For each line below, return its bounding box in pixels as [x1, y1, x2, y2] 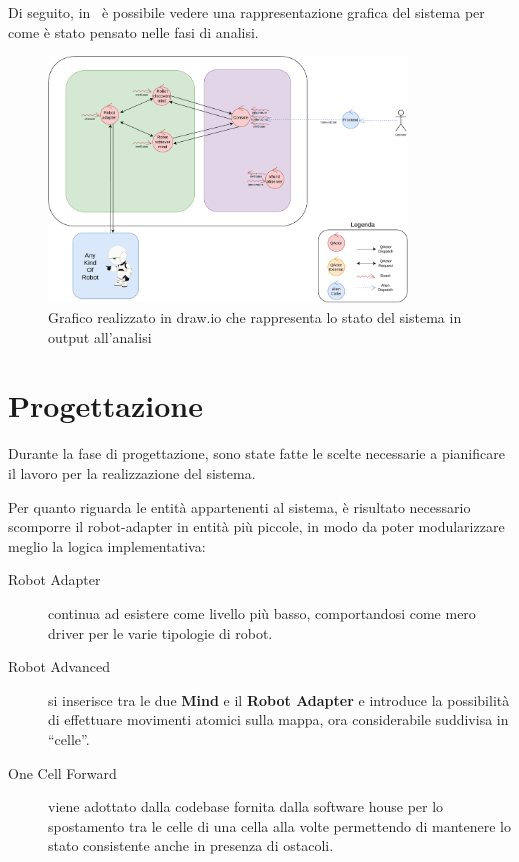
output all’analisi [48, 326, 152, 347]
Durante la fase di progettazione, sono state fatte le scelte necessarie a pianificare [8, 443, 505, 464]
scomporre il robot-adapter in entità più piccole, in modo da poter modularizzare [8, 516, 505, 537]
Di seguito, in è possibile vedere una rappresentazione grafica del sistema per [8, 2, 485, 22]
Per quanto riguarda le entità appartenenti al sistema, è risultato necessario [8, 496, 471, 517]
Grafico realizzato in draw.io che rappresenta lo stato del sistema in [48, 307, 462, 328]
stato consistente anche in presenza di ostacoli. [48, 835, 334, 856]
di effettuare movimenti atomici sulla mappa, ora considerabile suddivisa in [48, 709, 509, 730]
